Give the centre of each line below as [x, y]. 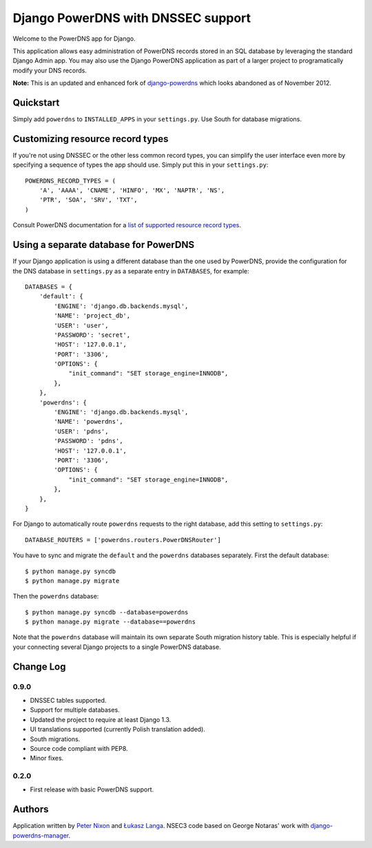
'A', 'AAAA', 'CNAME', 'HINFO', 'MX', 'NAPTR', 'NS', [132, 190]
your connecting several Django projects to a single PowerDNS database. [117, 647]
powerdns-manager [41, 835]
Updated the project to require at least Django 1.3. [101, 719]
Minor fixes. [47, 758]
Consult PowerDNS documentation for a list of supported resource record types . [127, 225]
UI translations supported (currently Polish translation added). [118, 730]
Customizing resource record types [91, 139]
